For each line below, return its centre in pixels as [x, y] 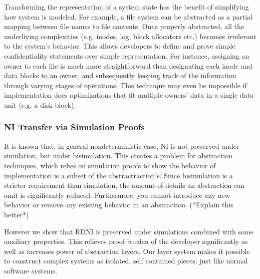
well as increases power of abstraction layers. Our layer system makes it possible [127, 251]
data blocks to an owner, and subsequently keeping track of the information [120, 75]
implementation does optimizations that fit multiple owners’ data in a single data [129, 95]
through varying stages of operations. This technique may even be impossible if [125, 85]
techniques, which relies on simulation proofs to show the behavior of [110, 165]
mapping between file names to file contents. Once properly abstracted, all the [124, 26]
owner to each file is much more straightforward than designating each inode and [128, 65]
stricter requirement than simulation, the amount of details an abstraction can [124, 185]
